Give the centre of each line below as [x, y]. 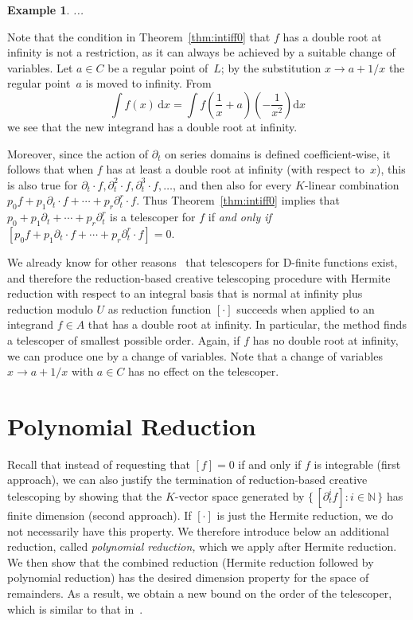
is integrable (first [357, 464]
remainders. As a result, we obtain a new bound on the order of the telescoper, [200, 593]
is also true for [43, 184]
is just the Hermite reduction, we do [305, 515]
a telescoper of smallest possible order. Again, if [124, 339]
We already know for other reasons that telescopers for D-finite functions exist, [203, 261]
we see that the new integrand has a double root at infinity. [152, 126]
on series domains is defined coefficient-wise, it [278, 153]
